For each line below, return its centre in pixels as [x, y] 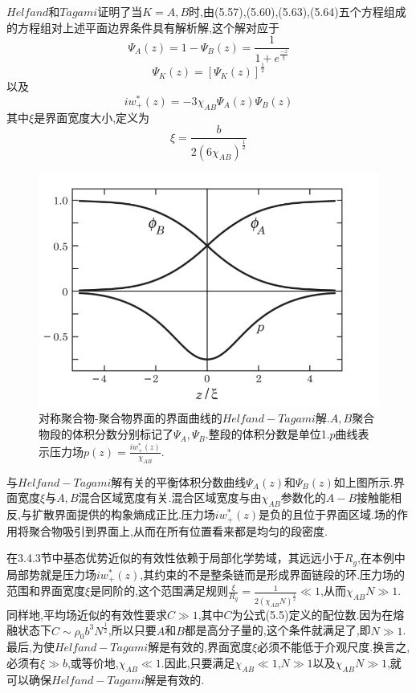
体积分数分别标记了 [122, 434]
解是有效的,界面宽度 [200, 647]
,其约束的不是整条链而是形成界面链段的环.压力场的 [273, 574]
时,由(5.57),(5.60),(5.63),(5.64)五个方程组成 [298, 11]
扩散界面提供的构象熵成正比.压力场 [123, 514]
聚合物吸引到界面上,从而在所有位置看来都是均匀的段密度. [178, 530]
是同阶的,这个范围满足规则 [159, 591]
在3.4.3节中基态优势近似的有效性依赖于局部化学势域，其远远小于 [175, 558]
